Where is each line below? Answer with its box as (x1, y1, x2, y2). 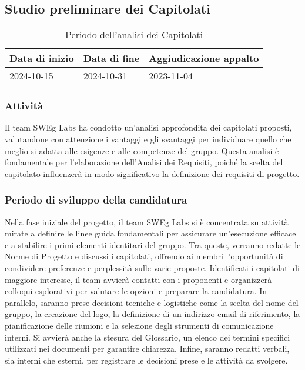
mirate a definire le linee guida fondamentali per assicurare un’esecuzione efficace (5, 227, 296, 239)
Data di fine (83, 51, 140, 65)
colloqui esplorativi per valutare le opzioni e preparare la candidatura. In (5, 285, 267, 297)
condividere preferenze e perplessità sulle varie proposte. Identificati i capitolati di (5, 261, 300, 274)
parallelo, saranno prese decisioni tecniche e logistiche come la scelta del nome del (5, 296, 299, 308)
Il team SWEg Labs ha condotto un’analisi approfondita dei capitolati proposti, (5, 121, 292, 134)
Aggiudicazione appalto (149, 51, 259, 65)
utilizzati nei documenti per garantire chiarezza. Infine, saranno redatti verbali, (5, 342, 290, 355)
